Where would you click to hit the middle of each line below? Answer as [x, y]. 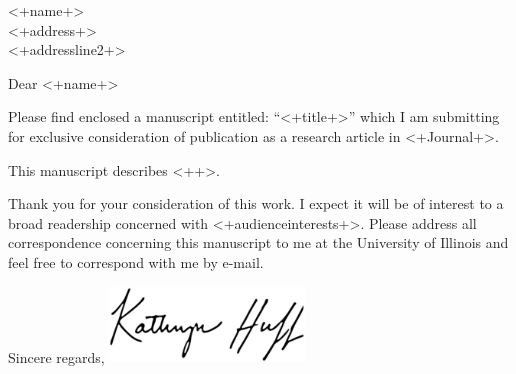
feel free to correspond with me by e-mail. [136, 261]
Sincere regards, [56, 356]
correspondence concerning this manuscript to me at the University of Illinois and [258, 242]
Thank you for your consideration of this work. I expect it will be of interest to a [256, 203]
